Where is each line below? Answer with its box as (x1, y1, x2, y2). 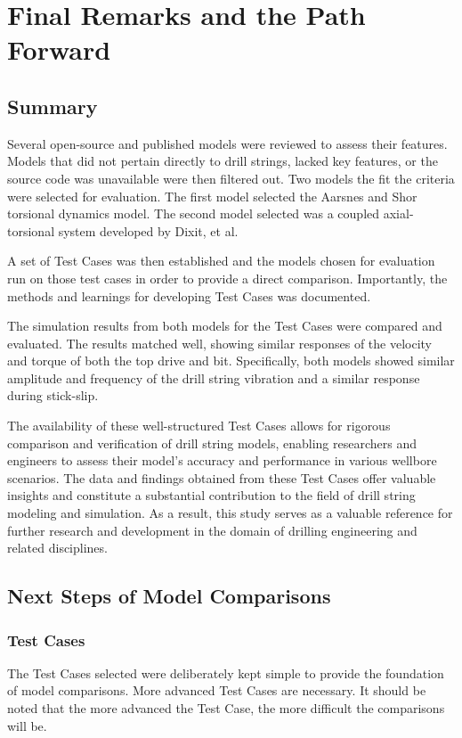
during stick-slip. (7, 386, 99, 405)
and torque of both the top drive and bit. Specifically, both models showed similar (7, 351, 455, 370)
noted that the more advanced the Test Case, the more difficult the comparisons (7, 699, 445, 717)
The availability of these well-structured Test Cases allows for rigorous (7, 416, 391, 435)
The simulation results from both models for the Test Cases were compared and (7, 316, 442, 335)
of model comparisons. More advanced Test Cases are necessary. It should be (7, 681, 426, 700)
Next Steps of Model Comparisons (7, 582, 331, 610)
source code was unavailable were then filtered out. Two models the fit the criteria (7, 168, 455, 187)
